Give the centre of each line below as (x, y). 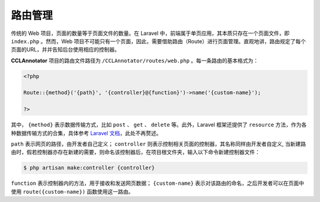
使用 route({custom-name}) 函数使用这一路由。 (72, 191)
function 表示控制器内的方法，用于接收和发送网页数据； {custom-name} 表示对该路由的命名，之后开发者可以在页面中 (158, 183)
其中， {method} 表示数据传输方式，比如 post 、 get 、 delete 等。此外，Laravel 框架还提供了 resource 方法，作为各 (159, 125)
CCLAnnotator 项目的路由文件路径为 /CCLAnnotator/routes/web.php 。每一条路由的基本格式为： (135, 60)
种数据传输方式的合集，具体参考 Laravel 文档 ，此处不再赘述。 (86, 133)
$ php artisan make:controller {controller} (89, 168)
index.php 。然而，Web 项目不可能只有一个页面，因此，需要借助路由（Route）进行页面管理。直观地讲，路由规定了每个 (159, 41)
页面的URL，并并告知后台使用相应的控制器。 (65, 50)
